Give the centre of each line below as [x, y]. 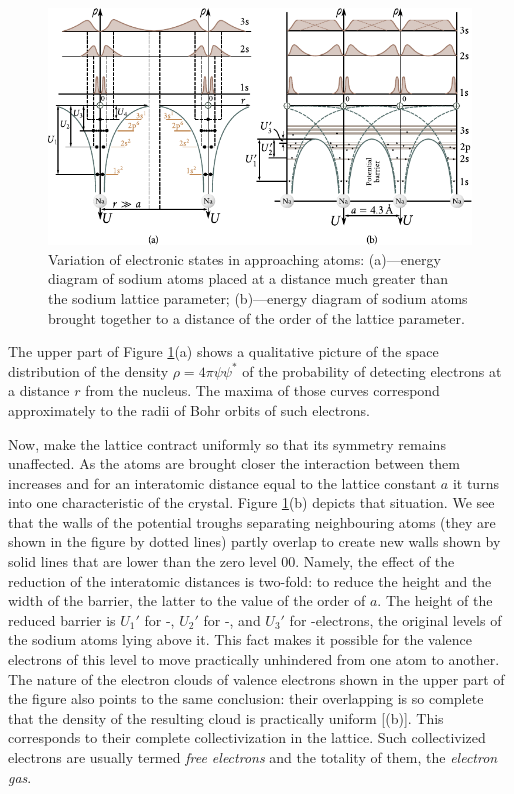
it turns [475, 482]
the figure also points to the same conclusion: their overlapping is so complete [246, 698]
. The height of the [435, 600]
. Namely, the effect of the [375, 561]
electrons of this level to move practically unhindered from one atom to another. [254, 659]
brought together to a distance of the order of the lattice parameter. [256, 317]
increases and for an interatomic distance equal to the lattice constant [222, 482]
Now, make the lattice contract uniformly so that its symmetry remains [227, 443]
